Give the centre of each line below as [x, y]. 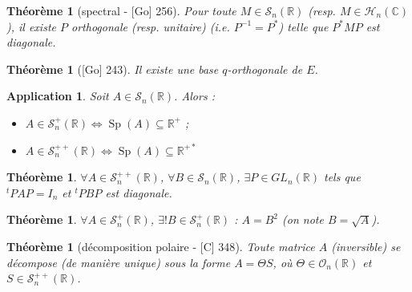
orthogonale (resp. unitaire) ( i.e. [151, 26]
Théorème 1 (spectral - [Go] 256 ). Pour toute [121, 10]
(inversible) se [366, 246]
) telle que [303, 26]
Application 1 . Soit [58, 96]
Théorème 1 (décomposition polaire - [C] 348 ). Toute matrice [161, 246]
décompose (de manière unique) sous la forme [119, 262]
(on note [303, 219]
